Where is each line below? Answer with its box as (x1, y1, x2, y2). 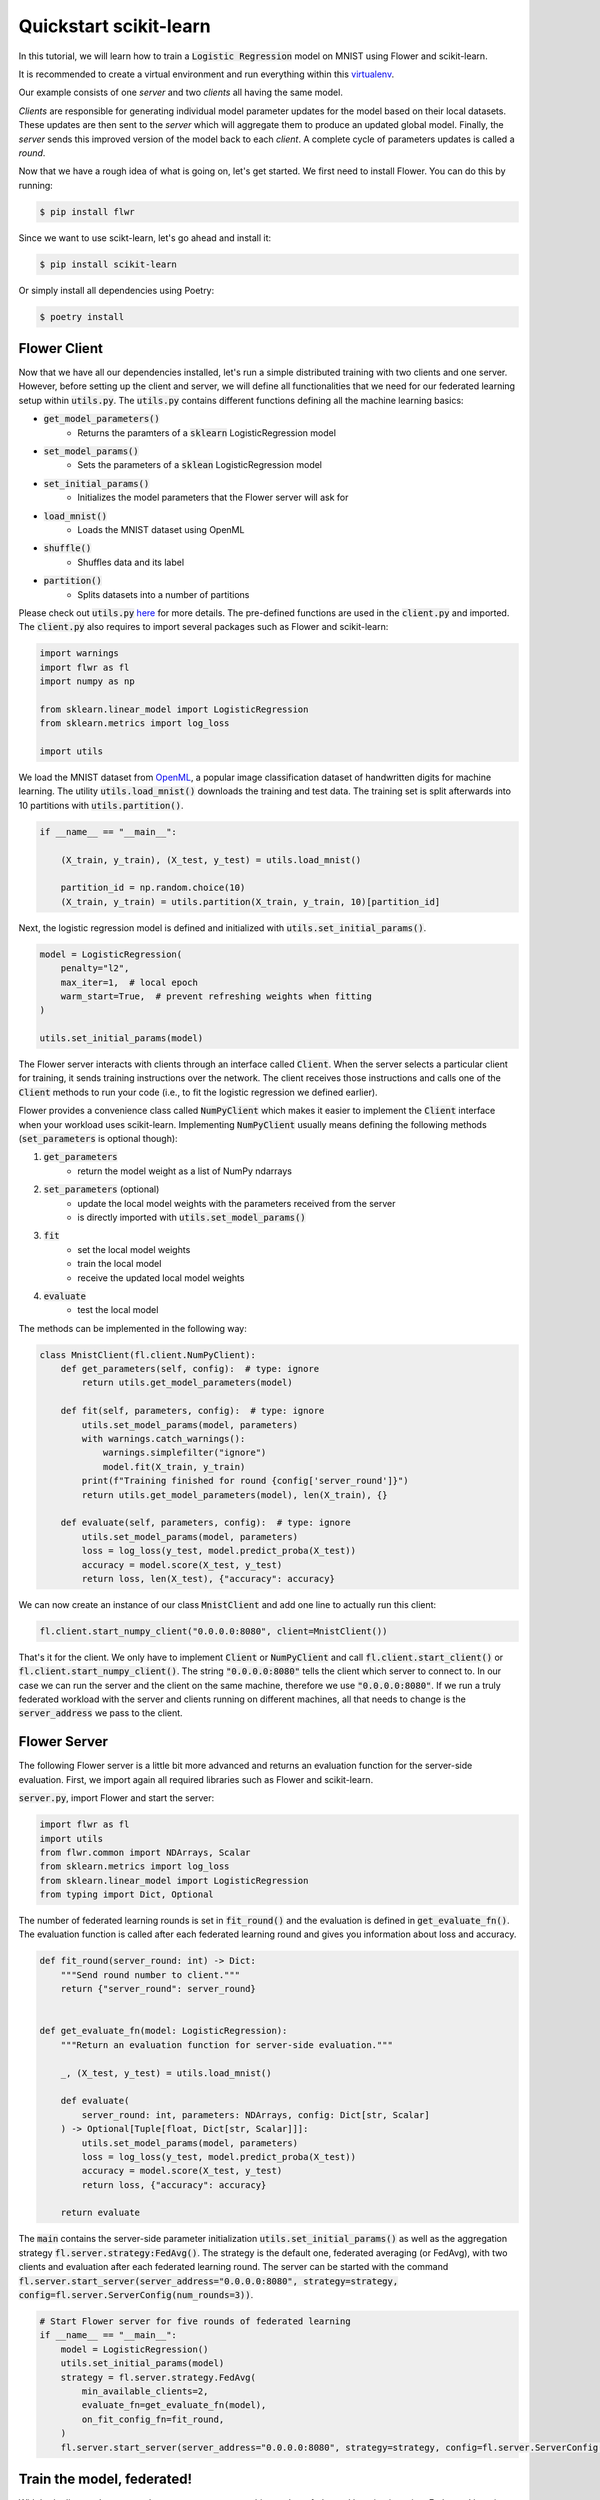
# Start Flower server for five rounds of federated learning (39, 2316, 351, 2327)
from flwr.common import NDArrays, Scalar (39, 1846, 251, 1858)
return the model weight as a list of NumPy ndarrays (77, 1165, 292, 1177)
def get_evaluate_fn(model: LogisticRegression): (39, 2025, 288, 2037)
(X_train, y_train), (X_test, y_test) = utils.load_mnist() (60, 854, 362, 865)
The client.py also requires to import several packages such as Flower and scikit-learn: (18, 621, 389, 633)
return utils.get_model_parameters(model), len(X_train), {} (81, 1489, 388, 1500)
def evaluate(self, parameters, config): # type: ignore (60, 1517, 351, 1529)
